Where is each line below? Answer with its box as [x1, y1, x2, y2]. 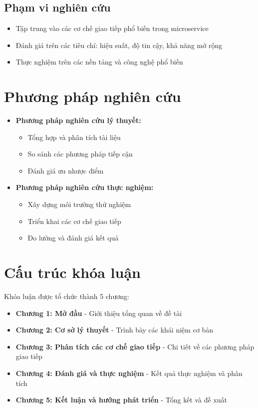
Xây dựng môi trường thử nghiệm [27, 199, 131, 209]
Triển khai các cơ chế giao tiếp [27, 215, 121, 226]
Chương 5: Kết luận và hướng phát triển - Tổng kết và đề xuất [15, 394, 228, 405]
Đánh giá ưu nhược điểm [27, 165, 104, 175]
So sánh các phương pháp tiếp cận [27, 148, 133, 159]
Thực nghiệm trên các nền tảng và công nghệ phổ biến [15, 56, 183, 67]
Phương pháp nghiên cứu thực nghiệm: [15, 182, 154, 192]
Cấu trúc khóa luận [4, 262, 141, 282]
